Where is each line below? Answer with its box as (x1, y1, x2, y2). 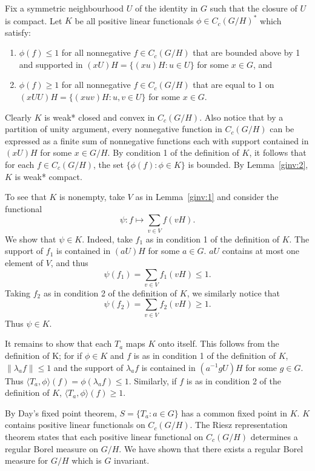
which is (71, 454, 102, 467)
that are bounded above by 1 (193, 46, 300, 59)
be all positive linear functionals (75, 14, 194, 27)
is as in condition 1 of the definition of (133, 349, 276, 361)
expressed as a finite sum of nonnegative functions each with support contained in (5, 134, 309, 147)
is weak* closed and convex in (44, 110, 155, 123)
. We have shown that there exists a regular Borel (119, 442, 303, 455)
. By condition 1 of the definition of (107, 146, 239, 159)
